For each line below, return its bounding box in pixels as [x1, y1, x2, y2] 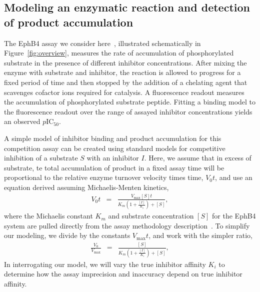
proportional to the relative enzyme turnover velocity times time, [4, 172, 203, 182]
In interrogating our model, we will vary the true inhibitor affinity [4, 258, 206, 269]
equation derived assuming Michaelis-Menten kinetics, [4, 181, 169, 192]
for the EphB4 [212, 210, 256, 221]
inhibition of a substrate [4, 152, 78, 163]
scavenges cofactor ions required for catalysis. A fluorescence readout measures [4, 86, 244, 97]
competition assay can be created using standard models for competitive [4, 142, 225, 153]
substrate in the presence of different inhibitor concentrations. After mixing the [4, 57, 247, 67]
